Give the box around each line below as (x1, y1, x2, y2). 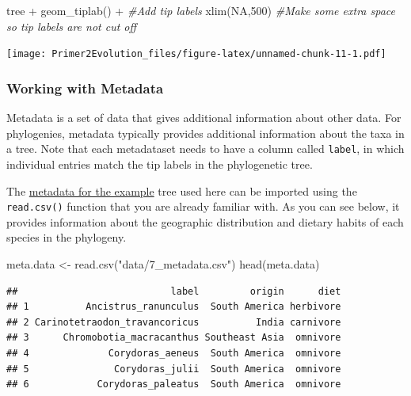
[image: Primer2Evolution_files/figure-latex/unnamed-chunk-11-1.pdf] (6, 48, 386, 60)
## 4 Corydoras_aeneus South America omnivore (6, 347, 341, 359)
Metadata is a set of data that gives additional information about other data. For (6, 109, 401, 126)
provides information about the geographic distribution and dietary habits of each (6, 213, 404, 230)
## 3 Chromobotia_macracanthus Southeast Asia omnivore (6, 332, 341, 344)
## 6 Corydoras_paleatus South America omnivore (6, 379, 341, 390)
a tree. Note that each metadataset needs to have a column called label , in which (6, 140, 405, 157)
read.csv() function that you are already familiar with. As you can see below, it (6, 198, 400, 215)
